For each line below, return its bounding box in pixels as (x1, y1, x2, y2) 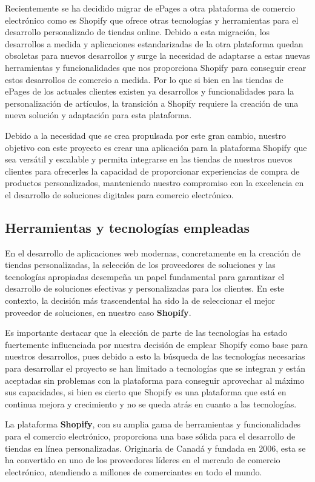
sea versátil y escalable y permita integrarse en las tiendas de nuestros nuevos (5, 153, 293, 166)
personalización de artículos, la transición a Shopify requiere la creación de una (5, 96, 299, 109)
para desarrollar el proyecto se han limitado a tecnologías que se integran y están (5, 362, 306, 375)
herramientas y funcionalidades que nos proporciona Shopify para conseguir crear (5, 61, 307, 73)
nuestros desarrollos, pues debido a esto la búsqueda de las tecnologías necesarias (5, 350, 305, 363)
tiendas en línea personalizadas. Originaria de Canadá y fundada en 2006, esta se (5, 441, 306, 454)
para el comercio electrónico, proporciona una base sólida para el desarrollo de (5, 430, 296, 443)
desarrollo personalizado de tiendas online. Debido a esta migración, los (5, 25, 270, 38)
